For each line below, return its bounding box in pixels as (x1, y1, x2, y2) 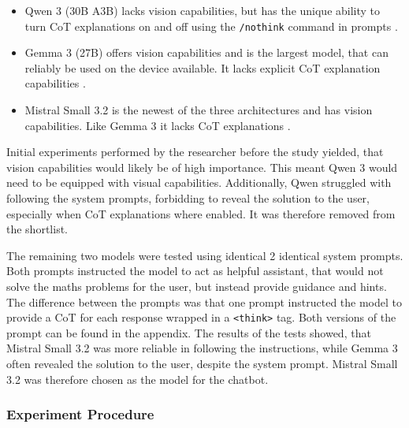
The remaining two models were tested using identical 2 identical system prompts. (6, 247, 403, 263)
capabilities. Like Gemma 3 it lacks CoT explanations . (24, 117, 291, 133)
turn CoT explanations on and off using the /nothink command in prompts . (24, 17, 398, 34)
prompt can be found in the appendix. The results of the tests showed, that (6, 324, 371, 341)
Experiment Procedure (6, 404, 154, 424)
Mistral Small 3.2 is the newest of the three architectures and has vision (24, 102, 373, 118)
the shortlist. (6, 221, 68, 237)
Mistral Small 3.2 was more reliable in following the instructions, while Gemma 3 (6, 340, 398, 356)
